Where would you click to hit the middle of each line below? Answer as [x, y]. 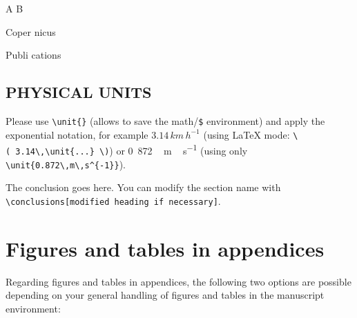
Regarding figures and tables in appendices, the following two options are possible [178, 281]
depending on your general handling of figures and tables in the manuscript [165, 295]
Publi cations [33, 55]
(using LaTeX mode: [247, 134]
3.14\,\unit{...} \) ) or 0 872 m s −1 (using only [132, 149]
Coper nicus [31, 31]
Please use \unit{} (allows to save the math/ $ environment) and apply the [165, 120]
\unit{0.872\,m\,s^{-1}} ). [66, 164]
